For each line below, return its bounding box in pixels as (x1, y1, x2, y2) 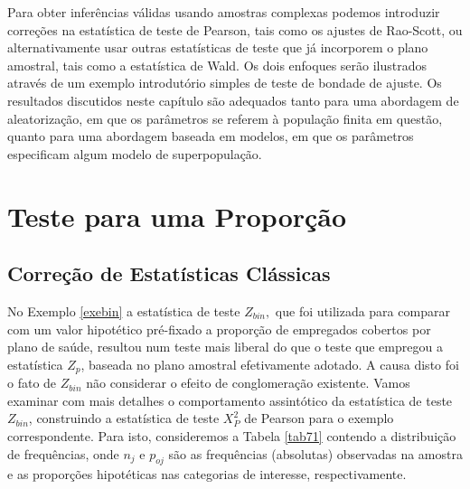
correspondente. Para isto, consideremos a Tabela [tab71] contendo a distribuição (7, 426, 456, 445)
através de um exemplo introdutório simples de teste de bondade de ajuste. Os (7, 73, 442, 92)
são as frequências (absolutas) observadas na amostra (168, 444, 463, 463)
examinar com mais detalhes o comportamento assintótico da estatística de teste (7, 390, 453, 409)
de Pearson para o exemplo (244, 409, 394, 428)
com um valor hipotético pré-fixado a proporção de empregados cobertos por (7, 319, 431, 338)
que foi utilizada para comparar (275, 301, 450, 320)
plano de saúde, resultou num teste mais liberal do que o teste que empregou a (7, 337, 443, 356)
